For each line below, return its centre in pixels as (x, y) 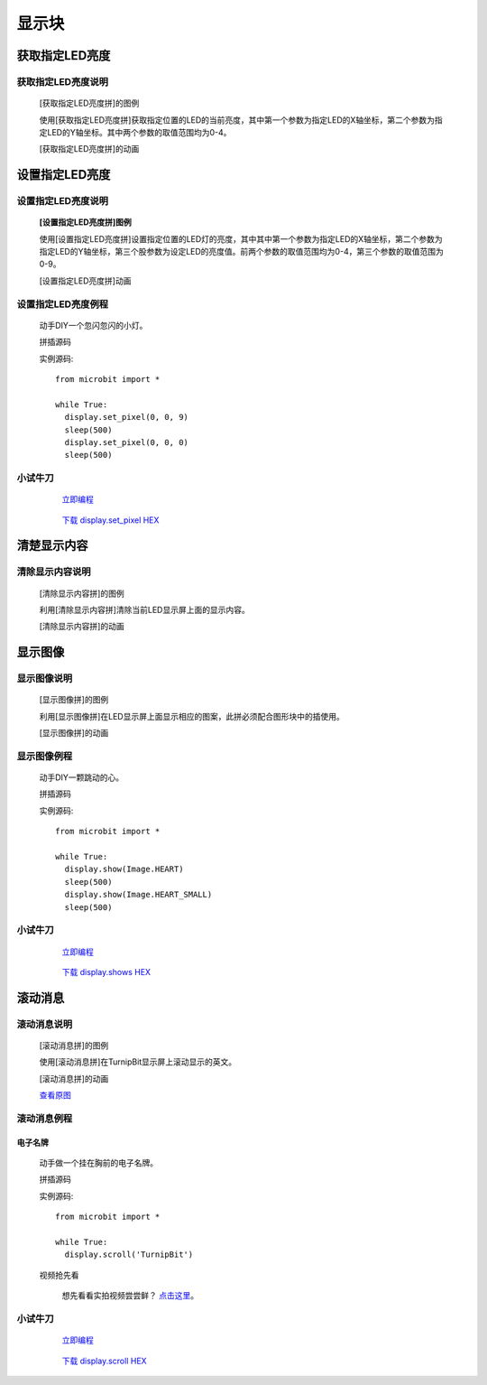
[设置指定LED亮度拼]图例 (86, 222)
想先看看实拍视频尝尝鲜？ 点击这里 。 (130, 1296)
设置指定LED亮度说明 (62, 201)
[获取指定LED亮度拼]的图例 (89, 103)
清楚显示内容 (52, 546)
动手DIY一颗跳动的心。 (82, 777)
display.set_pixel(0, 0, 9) (127, 417)
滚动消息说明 (45, 1024)
